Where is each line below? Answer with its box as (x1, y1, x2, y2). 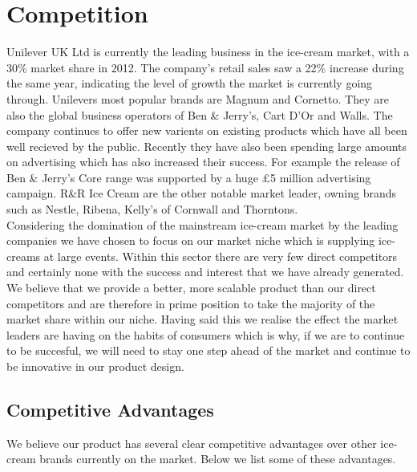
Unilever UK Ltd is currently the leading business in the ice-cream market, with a (6, 43, 410, 60)
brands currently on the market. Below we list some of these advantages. (39, 450, 396, 467)
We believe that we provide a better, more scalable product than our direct (6, 279, 376, 296)
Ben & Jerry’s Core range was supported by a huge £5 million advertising (6, 169, 371, 185)
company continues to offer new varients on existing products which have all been (6, 122, 407, 139)
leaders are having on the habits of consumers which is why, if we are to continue (6, 326, 405, 343)
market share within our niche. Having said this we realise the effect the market (6, 311, 399, 328)
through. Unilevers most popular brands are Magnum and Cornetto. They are (6, 90, 389, 107)
